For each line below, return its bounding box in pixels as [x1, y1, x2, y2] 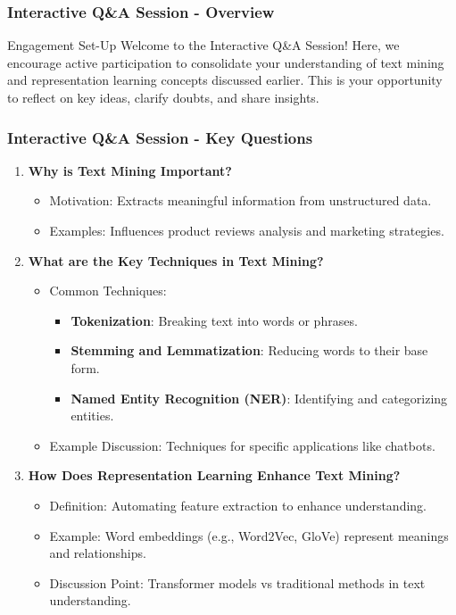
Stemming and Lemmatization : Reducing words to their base [70, 341, 428, 360]
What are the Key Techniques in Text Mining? [28, 251, 324, 270]
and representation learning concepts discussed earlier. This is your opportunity [7, 71, 443, 89]
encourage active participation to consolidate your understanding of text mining [7, 53, 444, 71]
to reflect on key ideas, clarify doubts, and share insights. [7, 88, 319, 106]
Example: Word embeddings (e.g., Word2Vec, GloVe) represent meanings [49, 526, 449, 544]
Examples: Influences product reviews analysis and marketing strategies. [49, 221, 444, 239]
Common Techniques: [49, 281, 167, 300]
